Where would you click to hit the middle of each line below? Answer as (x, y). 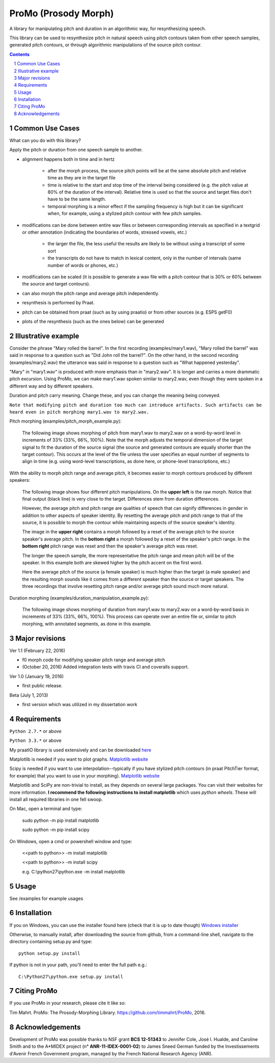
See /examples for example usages (46, 898)
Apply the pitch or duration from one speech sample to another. (76, 150)
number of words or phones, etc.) (83, 265)
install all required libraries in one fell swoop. (56, 799)
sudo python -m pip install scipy (56, 830)
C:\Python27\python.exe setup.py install (71, 977)
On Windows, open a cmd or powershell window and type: (71, 841)
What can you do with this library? (45, 140)
